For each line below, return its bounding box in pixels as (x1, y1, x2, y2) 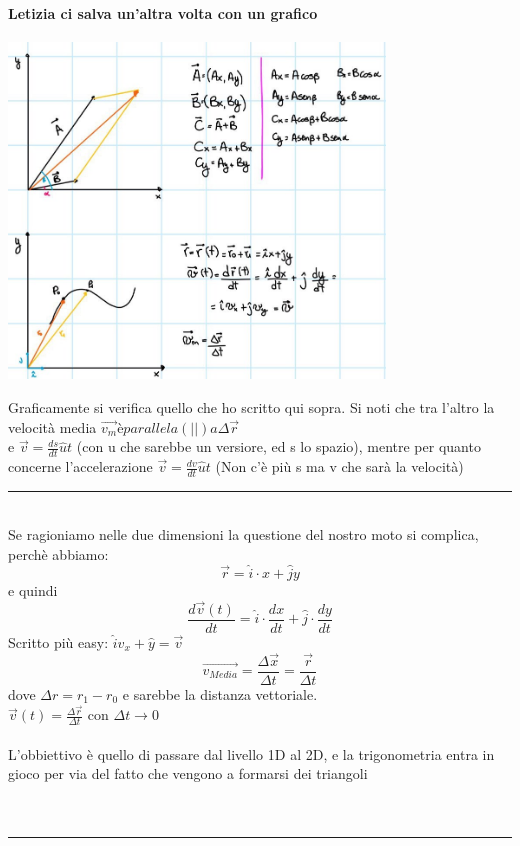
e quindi (8, 579, 58, 600)
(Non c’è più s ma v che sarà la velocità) (215, 456, 464, 477)
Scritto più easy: (8, 631, 109, 652)
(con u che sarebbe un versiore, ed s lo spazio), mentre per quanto (76, 436, 481, 457)
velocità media (8, 416, 97, 437)
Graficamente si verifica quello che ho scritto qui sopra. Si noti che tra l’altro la (8, 397, 495, 418)
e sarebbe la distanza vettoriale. (122, 683, 318, 704)
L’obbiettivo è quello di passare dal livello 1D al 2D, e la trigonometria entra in (8, 743, 495, 764)
